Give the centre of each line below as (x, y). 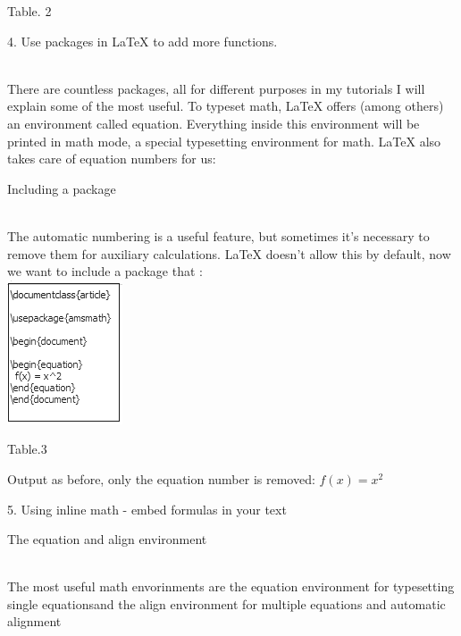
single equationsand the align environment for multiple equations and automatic (226, 603)
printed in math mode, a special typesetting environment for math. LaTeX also (224, 141)
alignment (34, 621)
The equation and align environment (107, 539)
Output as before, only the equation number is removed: (161, 478)
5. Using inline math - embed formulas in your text (147, 509)
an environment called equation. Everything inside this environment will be (214, 123)
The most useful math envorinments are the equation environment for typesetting (231, 586)
